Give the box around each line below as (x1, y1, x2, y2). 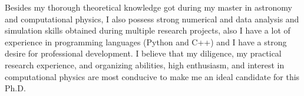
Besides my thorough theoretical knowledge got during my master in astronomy (5, 1, 292, 13)
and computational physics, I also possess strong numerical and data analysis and (5, 12, 299, 25)
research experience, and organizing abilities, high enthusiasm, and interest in (5, 58, 285, 71)
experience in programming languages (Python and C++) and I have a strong (5, 35, 287, 48)
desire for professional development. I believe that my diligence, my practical (5, 47, 282, 59)
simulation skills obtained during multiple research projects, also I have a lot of (5, 24, 290, 37)
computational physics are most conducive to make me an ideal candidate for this (5, 70, 300, 82)
